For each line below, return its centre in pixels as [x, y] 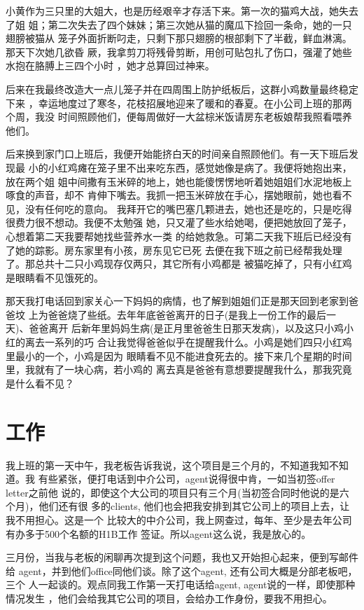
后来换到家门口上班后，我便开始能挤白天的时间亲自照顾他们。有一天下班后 [177, 154]
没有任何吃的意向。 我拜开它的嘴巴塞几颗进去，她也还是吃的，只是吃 [183, 208]
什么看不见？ [44, 383]
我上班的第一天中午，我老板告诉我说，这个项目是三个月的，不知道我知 [167, 465]
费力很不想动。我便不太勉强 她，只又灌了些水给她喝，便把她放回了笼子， [183, 222]
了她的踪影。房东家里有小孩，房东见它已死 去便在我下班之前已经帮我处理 [174, 250]
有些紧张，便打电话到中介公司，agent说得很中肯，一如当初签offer [187, 479]
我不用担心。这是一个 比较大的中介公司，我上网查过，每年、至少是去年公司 [179, 519]
